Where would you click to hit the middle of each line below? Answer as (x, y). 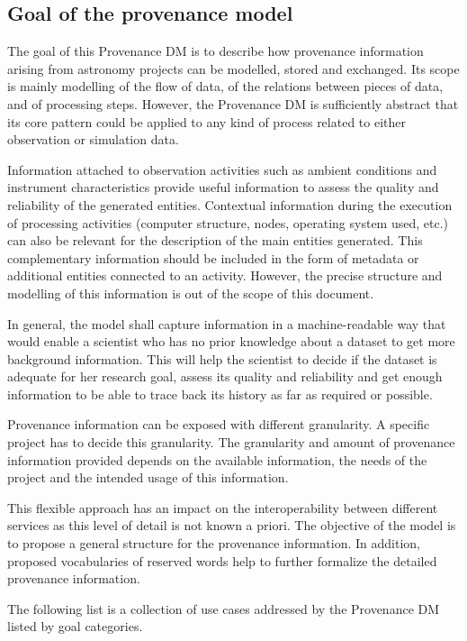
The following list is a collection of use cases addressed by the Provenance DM (224, 608)
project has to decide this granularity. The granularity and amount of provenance (231, 442)
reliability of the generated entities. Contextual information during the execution (230, 204)
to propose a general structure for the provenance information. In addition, (214, 543)
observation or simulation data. (93, 139)
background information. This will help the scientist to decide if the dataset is (222, 358)
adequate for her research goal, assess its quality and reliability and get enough (225, 376)
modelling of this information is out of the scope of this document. (191, 293)
